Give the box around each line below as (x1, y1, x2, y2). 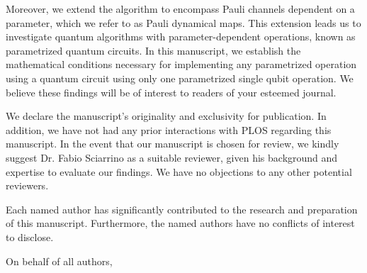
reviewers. (6, 178, 49, 193)
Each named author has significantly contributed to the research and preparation (6, 201, 358, 216)
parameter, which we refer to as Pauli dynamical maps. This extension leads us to (6, 15, 361, 30)
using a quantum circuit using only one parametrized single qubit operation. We (6, 70, 354, 85)
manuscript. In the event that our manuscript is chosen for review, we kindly (6, 136, 339, 151)
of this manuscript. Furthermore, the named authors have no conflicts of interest (6, 216, 355, 230)
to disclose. (6, 229, 54, 244)
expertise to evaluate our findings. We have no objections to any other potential (6, 164, 352, 179)
